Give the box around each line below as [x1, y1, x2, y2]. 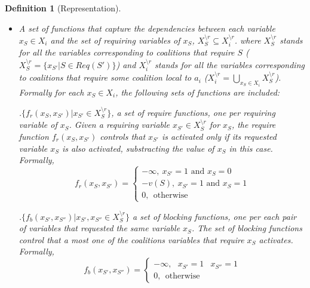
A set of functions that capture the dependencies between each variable [19, 22, 275, 34]
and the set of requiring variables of [50, 34, 180, 46]
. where [234, 34, 261, 46]
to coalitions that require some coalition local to [19, 71, 192, 84]
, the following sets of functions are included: [115, 85, 280, 98]
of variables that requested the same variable [19, 222, 180, 234]
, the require [231, 118, 276, 131]
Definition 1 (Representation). [5, 2, 121, 14]
